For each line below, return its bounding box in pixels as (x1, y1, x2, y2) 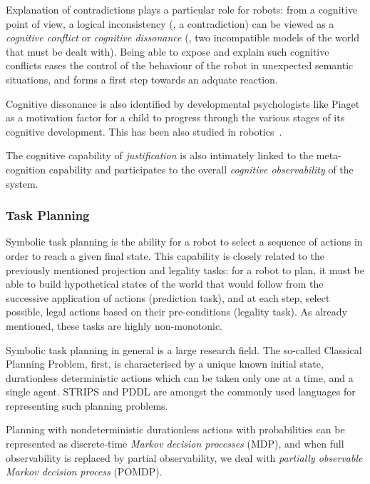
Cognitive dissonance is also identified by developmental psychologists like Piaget (6, 96, 360, 111)
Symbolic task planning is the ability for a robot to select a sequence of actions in (6, 234, 363, 249)
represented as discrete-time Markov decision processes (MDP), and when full (6, 436, 344, 451)
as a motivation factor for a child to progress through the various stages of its (6, 110, 345, 125)
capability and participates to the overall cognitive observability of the (48, 161, 354, 176)
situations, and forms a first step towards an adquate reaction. (6, 71, 278, 86)
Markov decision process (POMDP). (6, 464, 163, 479)
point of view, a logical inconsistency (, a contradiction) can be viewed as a (6, 16, 334, 31)
